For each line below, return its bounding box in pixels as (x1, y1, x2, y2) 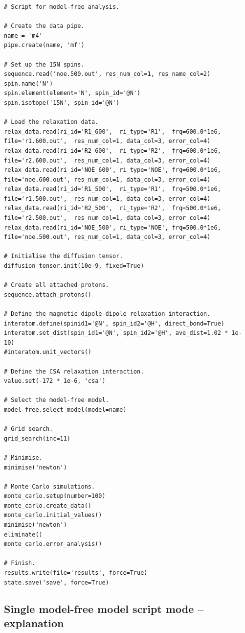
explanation (4, 615, 64, 630)
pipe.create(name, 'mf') (4, 42, 85, 49)
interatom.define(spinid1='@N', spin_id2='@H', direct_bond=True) (4, 320, 225, 327)
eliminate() (4, 531, 43, 538)
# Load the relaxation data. (4, 118, 99, 126)
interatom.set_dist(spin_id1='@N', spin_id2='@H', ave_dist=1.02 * (4, 329, 228, 337)
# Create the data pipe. (4, 23, 85, 30)
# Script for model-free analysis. (4, 3, 120, 10)
